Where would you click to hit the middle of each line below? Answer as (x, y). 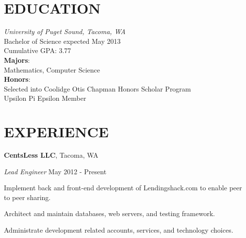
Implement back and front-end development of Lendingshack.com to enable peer (123, 188)
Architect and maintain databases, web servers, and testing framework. (109, 213)
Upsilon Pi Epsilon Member (45, 98)
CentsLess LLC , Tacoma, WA (51, 155)
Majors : (17, 60)
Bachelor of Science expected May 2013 (62, 41)
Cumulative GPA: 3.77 (38, 50)
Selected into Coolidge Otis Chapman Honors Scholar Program (98, 88)
